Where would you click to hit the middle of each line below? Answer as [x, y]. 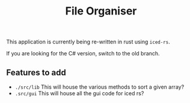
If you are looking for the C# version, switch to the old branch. [83, 54]
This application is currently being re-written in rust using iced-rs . [88, 42]
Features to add [36, 73]
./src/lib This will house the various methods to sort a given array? [100, 87]
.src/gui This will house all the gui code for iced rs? [79, 93]
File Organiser [101, 11]
